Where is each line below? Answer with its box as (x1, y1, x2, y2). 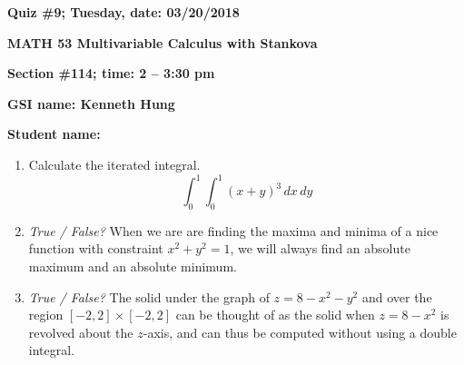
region (28, 305, 64, 324)
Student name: (7, 124, 101, 143)
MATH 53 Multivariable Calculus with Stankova (7, 33, 318, 52)
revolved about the (28, 322, 133, 341)
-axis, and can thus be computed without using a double (143, 322, 457, 341)
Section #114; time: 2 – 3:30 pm (7, 64, 215, 83)
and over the (361, 287, 432, 306)
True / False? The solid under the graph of (28, 287, 270, 306)
